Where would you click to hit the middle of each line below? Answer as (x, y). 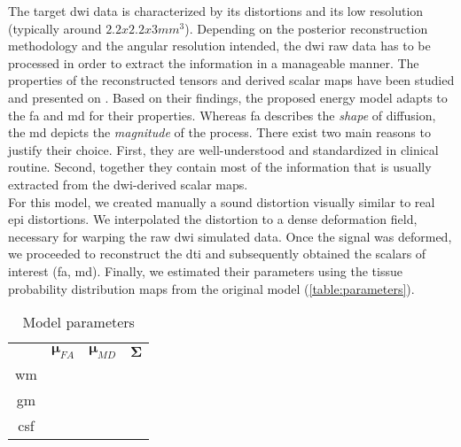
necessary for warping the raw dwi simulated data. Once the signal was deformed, (230, 236)
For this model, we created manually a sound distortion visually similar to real (222, 201)
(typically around (55, 28)
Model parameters (78, 322)
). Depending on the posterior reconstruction (306, 28)
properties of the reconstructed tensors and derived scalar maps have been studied (231, 80)
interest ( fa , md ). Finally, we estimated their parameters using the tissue (205, 270)
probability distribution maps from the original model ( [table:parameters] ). (211, 288)
